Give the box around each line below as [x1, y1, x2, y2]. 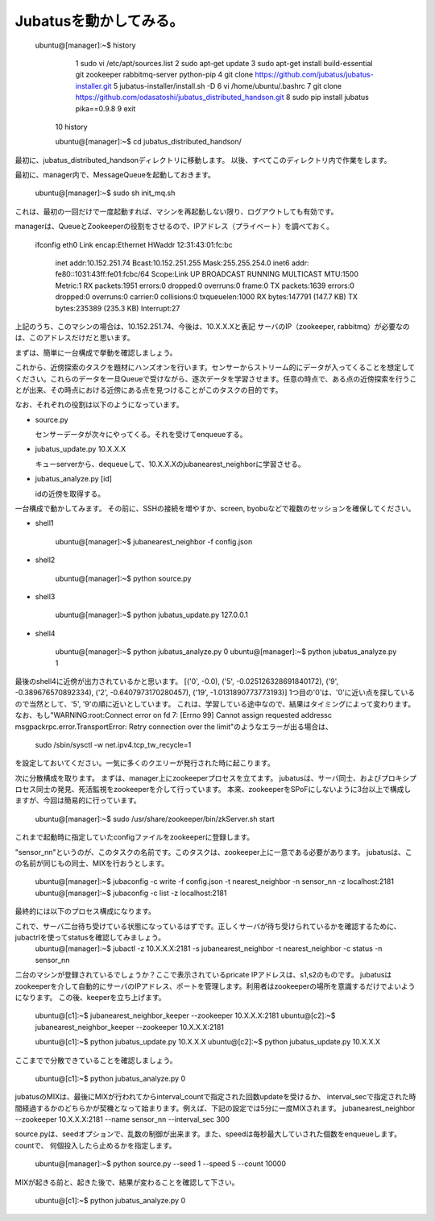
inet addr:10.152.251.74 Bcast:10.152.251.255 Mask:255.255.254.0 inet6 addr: [55, 258, 309, 268]
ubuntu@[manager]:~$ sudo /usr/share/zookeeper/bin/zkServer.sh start [35, 814, 275, 823]
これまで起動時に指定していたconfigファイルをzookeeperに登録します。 [14, 832, 255, 842]
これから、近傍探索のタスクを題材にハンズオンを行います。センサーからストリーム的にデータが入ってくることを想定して [14, 363, 416, 373]
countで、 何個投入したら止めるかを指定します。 [14, 1140, 176, 1150]
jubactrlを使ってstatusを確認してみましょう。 [14, 932, 165, 942]
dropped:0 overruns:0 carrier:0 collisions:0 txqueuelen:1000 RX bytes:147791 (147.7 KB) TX [55, 292, 358, 302]
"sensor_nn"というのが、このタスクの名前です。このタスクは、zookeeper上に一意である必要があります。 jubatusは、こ [14, 847, 412, 856]
